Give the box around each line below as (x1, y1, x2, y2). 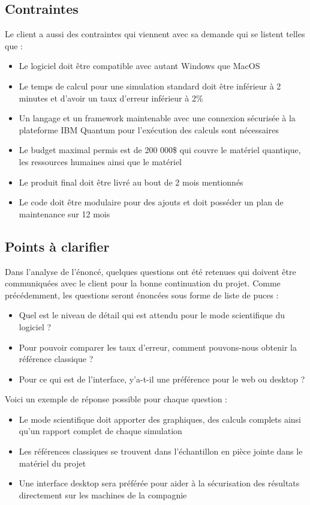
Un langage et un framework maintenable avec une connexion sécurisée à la (19, 112, 296, 124)
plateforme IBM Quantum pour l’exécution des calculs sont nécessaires (19, 123, 279, 136)
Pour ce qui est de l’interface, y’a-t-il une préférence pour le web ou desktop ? (19, 372, 305, 385)
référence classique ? (19, 352, 94, 365)
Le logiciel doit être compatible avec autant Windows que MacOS (19, 59, 260, 72)
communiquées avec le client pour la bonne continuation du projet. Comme (5, 277, 281, 289)
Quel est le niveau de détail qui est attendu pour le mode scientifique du (19, 309, 285, 321)
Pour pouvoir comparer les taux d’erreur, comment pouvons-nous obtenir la (19, 340, 297, 353)
